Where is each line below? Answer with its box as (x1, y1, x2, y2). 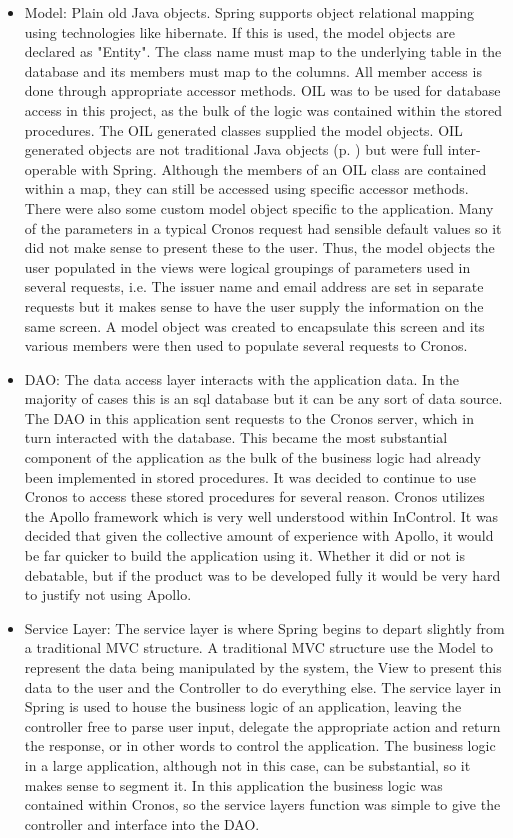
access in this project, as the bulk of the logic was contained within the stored (24, 99, 503, 120)
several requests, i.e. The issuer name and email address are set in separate (24, 276, 484, 297)
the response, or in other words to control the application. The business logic (24, 735, 496, 756)
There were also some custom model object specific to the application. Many (24, 197, 494, 218)
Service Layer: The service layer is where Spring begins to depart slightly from (24, 617, 505, 638)
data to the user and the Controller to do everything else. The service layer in (24, 676, 502, 697)
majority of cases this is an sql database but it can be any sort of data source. (24, 388, 503, 409)
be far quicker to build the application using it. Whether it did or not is (24, 545, 465, 566)
